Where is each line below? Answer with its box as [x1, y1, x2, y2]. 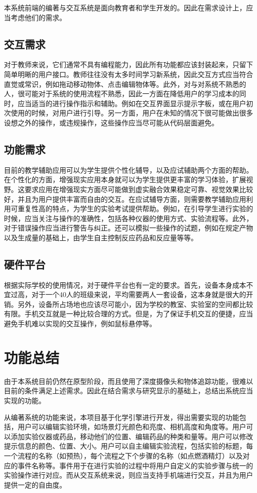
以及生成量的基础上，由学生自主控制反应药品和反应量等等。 [4, 232, 198, 242]
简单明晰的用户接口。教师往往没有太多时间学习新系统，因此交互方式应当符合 [4, 69, 253, 79]
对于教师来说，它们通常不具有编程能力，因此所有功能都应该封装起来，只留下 [4, 59, 253, 70]
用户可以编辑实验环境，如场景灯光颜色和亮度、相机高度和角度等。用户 [17, 421, 246, 432]
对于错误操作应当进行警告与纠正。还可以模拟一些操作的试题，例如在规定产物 [4, 223, 253, 233]
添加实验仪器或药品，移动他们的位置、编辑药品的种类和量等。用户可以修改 [10, 431, 253, 441]
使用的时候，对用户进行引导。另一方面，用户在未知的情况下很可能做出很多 [10, 108, 253, 118]
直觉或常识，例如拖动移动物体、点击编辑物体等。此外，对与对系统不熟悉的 [4, 78, 246, 89]
